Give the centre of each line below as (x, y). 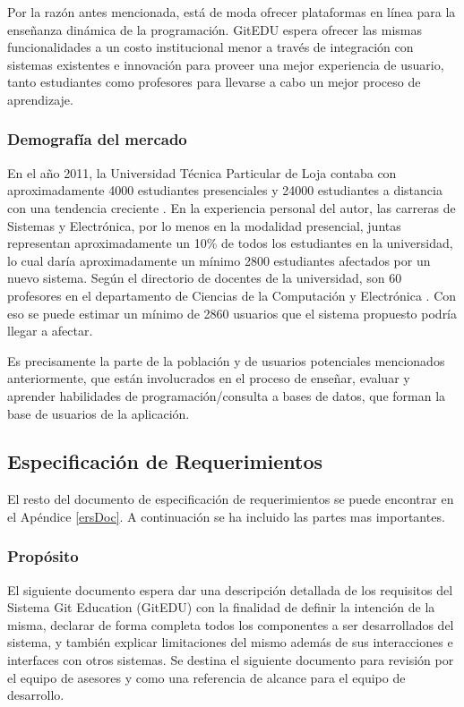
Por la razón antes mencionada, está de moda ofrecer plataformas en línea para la (232, 12)
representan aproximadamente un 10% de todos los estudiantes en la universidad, (230, 243)
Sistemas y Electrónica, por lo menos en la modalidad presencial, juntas (204, 225)
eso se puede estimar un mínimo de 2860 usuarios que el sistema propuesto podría (232, 313)
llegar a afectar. (50, 331)
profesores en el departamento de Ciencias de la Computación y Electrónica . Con (232, 295)
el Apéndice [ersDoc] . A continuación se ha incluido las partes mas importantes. (226, 516)
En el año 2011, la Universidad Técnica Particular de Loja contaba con (202, 172)
